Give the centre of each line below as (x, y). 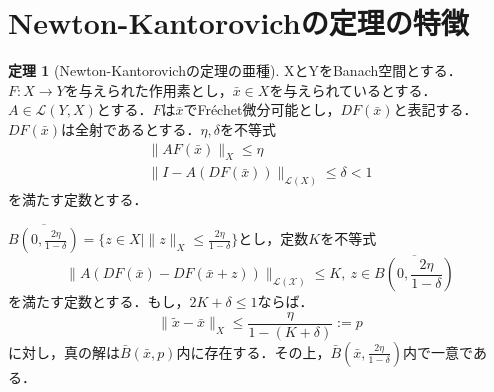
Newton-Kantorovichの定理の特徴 (238, 22)
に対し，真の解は (64, 351)
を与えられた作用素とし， (148, 89)
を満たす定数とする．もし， (99, 301)
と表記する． (435, 109)
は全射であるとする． (131, 128)
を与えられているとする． (353, 89)
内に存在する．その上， (253, 351)
